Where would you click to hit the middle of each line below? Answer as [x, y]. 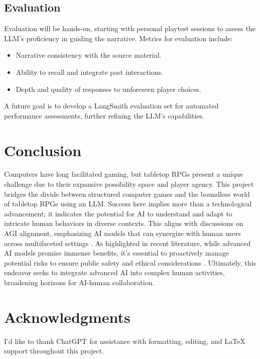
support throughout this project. [54, 351]
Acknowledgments [67, 317]
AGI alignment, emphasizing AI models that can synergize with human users [122, 233]
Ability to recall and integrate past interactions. [89, 72]
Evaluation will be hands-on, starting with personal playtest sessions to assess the [130, 28]
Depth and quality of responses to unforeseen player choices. [108, 89]
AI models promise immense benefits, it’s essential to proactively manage [116, 253]
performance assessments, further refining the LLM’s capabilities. [104, 115]
